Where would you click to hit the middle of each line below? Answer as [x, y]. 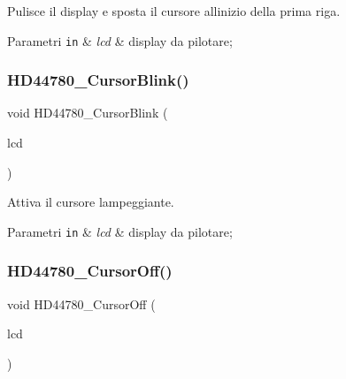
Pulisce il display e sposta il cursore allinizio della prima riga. [174, 11]
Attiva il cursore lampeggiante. [91, 202]
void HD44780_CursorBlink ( [88, 113]
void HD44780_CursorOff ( [81, 303]
